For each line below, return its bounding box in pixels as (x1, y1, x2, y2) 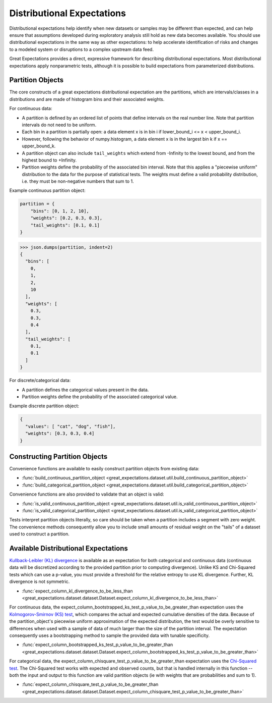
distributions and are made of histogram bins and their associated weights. (9, 96, 165, 102)
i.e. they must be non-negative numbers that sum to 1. (22, 178, 134, 184)
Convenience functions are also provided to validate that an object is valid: (9, 491, 164, 497)
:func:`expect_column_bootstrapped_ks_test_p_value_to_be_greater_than (22, 641, 173, 648)
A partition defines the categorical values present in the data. (22, 387, 149, 393)
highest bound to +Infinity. (22, 157, 77, 163)
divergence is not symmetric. (9, 578, 70, 585)
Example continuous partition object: (9, 187, 86, 194)
